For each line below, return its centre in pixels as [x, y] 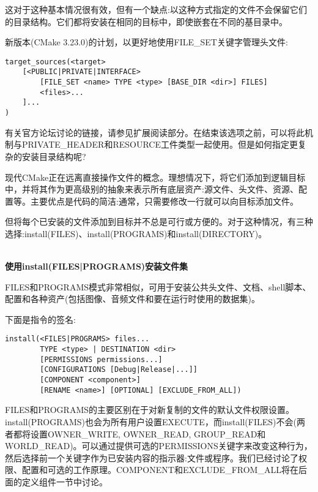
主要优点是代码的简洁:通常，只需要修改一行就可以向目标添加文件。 [164, 201]
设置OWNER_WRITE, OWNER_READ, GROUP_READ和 [148, 433]
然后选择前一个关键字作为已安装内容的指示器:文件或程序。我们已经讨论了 [152, 457]
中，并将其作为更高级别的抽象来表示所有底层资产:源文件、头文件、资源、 [152, 189]
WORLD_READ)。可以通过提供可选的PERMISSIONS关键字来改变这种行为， [159, 446]
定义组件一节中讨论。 [65, 481]
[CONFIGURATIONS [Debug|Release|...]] [119, 370]
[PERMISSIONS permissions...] [101, 359]
